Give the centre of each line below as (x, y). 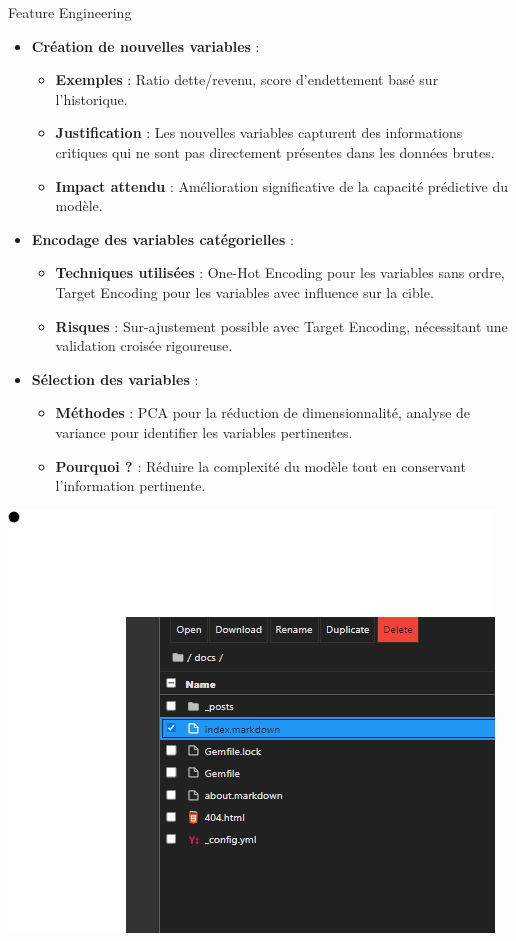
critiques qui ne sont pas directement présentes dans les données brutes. (275, 151)
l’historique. (91, 98)
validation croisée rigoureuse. (144, 345)
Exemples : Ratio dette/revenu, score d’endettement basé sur (247, 79)
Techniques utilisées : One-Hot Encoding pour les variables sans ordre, (280, 272)
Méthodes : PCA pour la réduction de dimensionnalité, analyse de (263, 412)
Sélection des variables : (115, 378)
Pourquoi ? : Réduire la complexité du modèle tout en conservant (260, 465)
